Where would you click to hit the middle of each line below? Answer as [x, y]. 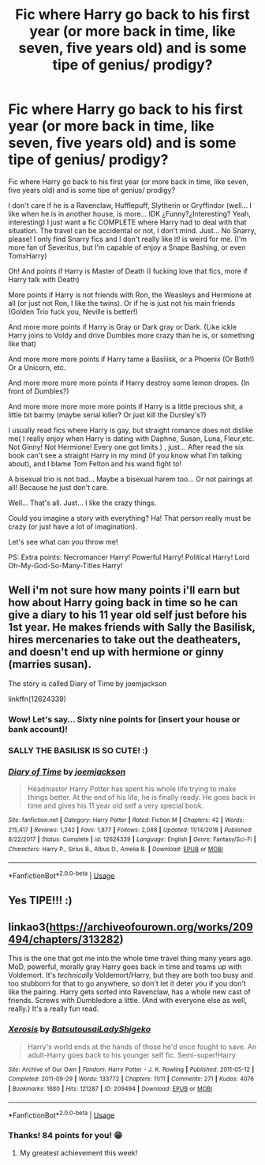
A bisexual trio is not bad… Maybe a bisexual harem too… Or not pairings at [131, 479]
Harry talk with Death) [44, 279]
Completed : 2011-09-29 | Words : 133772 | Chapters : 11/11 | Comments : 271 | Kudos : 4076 [131, 1079]
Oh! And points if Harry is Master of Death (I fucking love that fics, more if [128, 271]
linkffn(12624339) [37, 699]
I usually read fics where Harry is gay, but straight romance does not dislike [131, 430]
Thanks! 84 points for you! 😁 [65, 1136]
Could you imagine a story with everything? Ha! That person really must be [130, 518]
